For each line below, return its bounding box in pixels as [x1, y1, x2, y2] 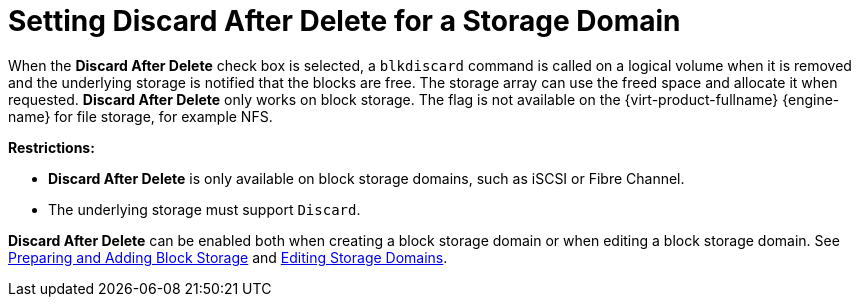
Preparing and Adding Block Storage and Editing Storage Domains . [8, 248, 448, 266]
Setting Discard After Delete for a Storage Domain [8, 4, 681, 38]
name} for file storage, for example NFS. [8, 107, 273, 125]
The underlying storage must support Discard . [48, 200, 361, 218]
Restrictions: [8, 138, 95, 156]
